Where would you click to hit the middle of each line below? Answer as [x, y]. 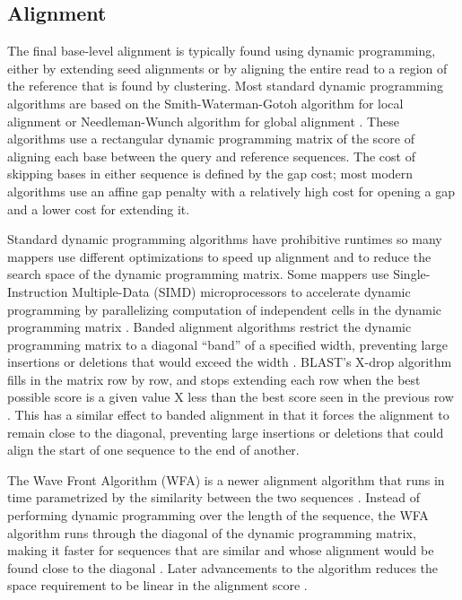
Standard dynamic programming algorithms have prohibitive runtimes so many [225, 239]
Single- [412, 274]
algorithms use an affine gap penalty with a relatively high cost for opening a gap [231, 191]
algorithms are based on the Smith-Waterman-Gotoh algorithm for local [205, 103]
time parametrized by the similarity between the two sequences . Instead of [214, 497]
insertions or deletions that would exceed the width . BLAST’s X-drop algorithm [230, 362]
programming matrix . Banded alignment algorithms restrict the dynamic [209, 327]
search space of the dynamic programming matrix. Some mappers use [198, 274]
